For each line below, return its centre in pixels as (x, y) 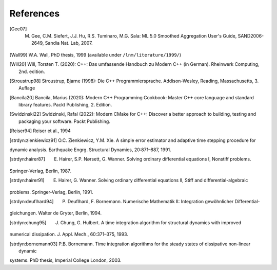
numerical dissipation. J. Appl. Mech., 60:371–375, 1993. (69, 235)
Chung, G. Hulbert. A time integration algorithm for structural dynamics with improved (151, 222)
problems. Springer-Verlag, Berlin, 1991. (51, 192)
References (35, 13)
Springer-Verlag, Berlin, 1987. (40, 171)
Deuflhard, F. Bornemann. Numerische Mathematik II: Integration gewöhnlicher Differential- (164, 201)
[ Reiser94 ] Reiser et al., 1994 (40, 131)
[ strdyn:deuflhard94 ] (32, 201)
